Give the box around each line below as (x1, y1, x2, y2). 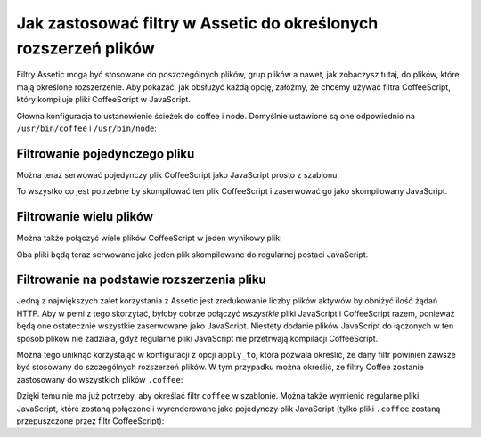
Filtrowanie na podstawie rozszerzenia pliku (16, 272, 266, 287)
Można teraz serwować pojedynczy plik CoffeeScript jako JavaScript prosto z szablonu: (16, 169, 340, 180)
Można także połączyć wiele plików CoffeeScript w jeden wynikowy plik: (16, 232, 282, 244)
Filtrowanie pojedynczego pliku (16, 146, 195, 161)
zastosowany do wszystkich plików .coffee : (16, 374, 183, 384)
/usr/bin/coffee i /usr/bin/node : (16, 123, 158, 134)
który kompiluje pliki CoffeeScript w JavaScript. (16, 94, 192, 105)
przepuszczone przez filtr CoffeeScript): (16, 415, 165, 426)
